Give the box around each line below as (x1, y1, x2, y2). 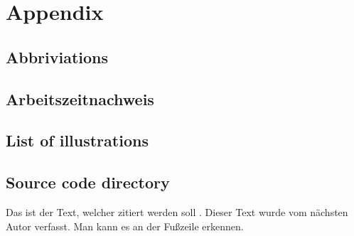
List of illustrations (6, 129, 149, 151)
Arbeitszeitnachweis (6, 87, 154, 109)
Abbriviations (6, 45, 109, 68)
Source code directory (6, 171, 170, 193)
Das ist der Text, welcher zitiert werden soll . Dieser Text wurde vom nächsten (6, 204, 348, 219)
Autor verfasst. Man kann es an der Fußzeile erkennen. (6, 218, 244, 233)
